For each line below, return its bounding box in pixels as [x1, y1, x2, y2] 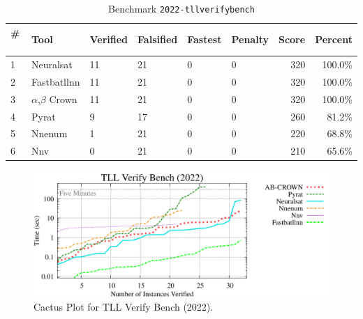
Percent [315, 32, 353, 47]
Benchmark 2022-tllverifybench [108, 1, 255, 15]
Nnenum [31, 126, 68, 141]
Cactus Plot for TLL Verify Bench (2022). [34, 299, 214, 314]
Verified [89, 32, 128, 47]
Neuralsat [31, 57, 73, 72]
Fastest [187, 32, 222, 47]
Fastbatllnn [31, 74, 80, 88]
